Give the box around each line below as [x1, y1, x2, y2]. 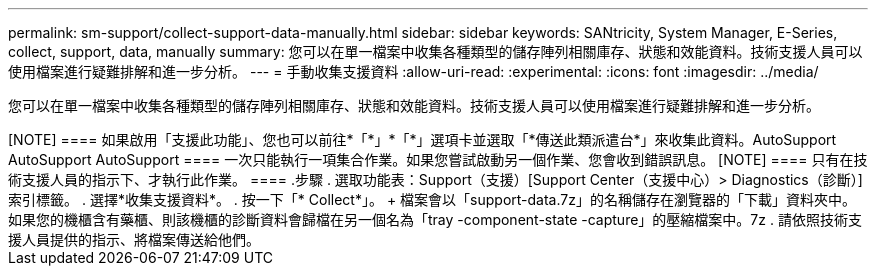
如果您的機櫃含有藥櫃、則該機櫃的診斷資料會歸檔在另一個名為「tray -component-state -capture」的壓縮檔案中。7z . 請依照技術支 [8, 211, 862, 228]
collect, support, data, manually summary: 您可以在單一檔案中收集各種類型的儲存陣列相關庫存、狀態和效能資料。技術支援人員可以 [8, 43, 863, 60]
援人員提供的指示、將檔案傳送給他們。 [8, 231, 260, 248]
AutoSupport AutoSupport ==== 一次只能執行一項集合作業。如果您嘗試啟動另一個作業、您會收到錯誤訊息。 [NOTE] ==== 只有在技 [8, 151, 868, 168]
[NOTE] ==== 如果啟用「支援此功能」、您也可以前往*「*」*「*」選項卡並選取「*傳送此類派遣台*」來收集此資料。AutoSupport [8, 131, 837, 148]
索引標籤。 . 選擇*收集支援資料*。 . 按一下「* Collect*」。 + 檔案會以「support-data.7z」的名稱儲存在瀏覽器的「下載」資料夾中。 [8, 191, 856, 208]
